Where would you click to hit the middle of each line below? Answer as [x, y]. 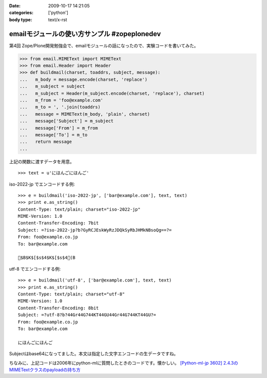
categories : [21, 13]
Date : [15, 6]
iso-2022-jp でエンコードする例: [42, 184]
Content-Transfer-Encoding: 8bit [58, 308]
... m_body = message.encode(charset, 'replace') [84, 79]
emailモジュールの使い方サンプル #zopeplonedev [85, 34]
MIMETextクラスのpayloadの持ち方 [45, 370]
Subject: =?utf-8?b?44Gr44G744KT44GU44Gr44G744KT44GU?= [87, 315]
